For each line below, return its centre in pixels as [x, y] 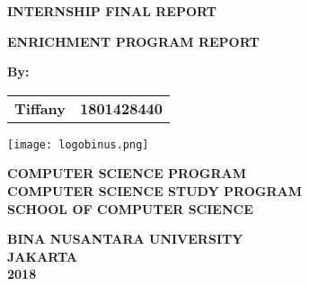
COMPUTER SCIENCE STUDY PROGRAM [154, 191]
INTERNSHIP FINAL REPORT [112, 11]
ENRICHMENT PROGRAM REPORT [133, 41]
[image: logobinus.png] [78, 144]
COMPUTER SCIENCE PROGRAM [127, 173]
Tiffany [40, 108]
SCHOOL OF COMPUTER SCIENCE [130, 208]
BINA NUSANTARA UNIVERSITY [125, 239]
